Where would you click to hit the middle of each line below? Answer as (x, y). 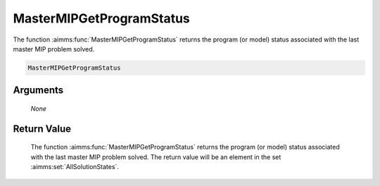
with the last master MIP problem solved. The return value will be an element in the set (156, 157)
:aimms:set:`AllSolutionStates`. (75, 167)
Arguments (38, 91)
